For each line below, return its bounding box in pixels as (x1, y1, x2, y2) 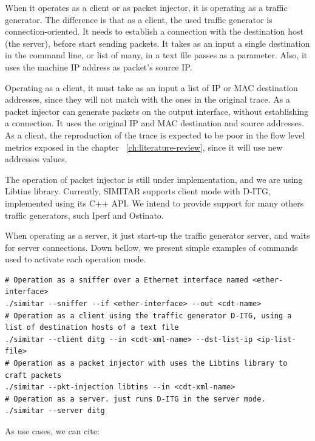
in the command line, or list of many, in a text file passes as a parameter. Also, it (5, 49, 308, 61)
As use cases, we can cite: (5, 425, 100, 437)
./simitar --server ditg (5, 406, 105, 415)
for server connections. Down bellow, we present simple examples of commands (5, 241, 298, 253)
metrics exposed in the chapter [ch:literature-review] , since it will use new (5, 140, 283, 153)
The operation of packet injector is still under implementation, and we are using (5, 173, 303, 185)
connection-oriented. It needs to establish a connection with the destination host (5, 25, 303, 38)
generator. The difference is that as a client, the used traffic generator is (5, 13, 273, 26)
